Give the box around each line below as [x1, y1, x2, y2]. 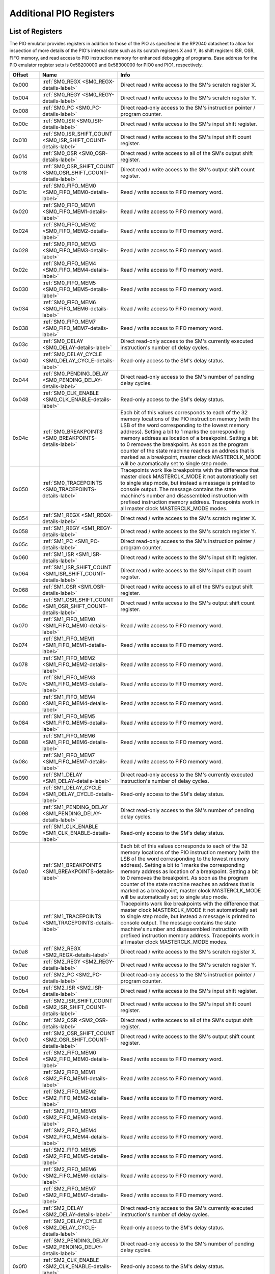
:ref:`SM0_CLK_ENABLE [42, 389, 99, 396]
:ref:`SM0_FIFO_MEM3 [42, 240, 96, 247]
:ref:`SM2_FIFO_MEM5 [42, 1146, 96, 1153]
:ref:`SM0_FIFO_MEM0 [42, 182, 96, 189]
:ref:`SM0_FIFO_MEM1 [42, 201, 95, 208]
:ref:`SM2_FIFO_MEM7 [42, 1185, 96, 1192]
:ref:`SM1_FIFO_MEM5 [42, 712, 95, 720]
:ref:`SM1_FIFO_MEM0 [42, 616, 95, 623]
